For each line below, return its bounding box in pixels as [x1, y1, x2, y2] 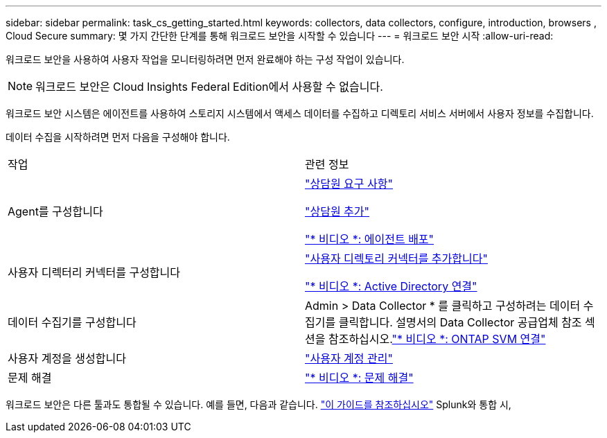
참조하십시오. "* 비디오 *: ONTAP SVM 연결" [328, 332, 546, 346]
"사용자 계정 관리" [305, 351, 393, 365]
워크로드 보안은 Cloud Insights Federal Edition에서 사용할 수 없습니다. [35, 80, 383, 94]
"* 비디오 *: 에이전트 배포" [305, 232, 434, 246]
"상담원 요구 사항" [305, 177, 393, 191]
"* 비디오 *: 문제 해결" [305, 371, 414, 385]
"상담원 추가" [305, 204, 370, 218]
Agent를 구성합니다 [8, 204, 103, 218]
